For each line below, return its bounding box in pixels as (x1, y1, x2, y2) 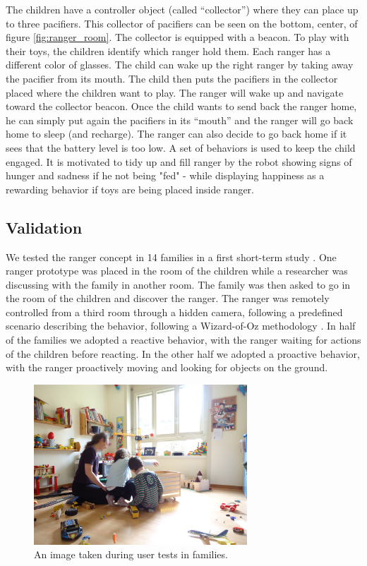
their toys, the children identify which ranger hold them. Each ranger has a (6, 43, 331, 58)
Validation (6, 216, 83, 238)
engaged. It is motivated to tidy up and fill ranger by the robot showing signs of (6, 154, 352, 169)
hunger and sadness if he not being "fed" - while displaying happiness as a (6, 168, 325, 183)
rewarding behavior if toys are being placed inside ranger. (6, 181, 254, 196)
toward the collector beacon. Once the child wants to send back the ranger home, (6, 99, 357, 114)
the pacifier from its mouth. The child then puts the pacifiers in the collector (6, 71, 338, 85)
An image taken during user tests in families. (34, 547, 228, 562)
